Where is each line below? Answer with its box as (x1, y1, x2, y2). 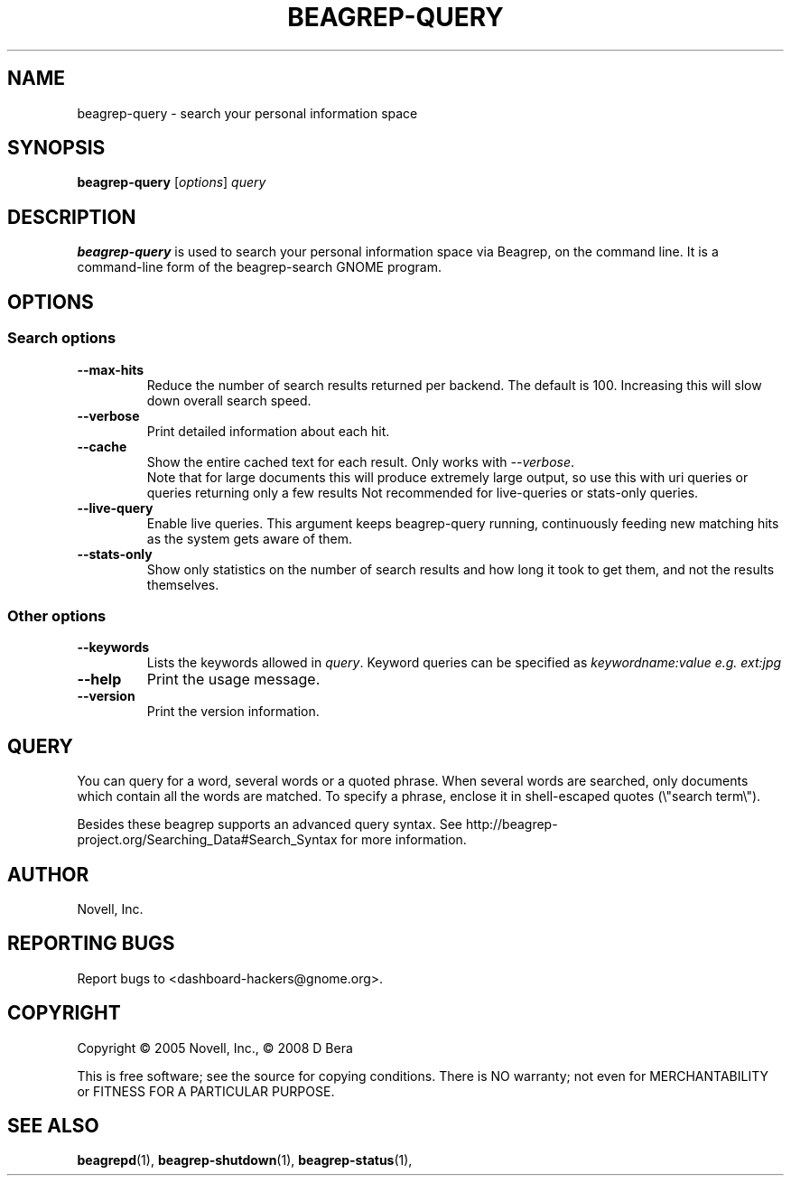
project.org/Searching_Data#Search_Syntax (77, 832, 338, 848)
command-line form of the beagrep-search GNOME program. (77, 259, 442, 275)
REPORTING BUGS (7, 932, 175, 955)
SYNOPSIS (7, 136, 106, 160)
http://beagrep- (465, 816, 558, 833)
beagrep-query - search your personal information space (77, 105, 418, 121)
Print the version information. (146, 703, 320, 720)
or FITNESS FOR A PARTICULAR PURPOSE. (77, 1083, 335, 1099)
